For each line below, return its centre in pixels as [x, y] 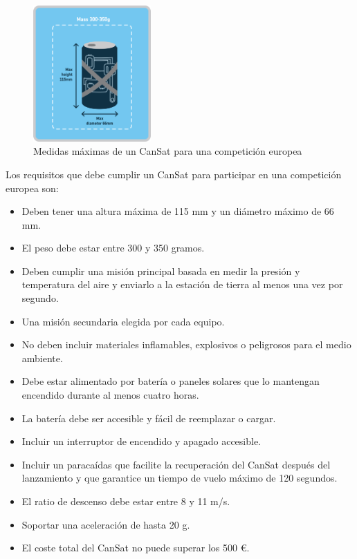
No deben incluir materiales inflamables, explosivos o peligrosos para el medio [186, 344]
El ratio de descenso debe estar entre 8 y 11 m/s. [126, 501]
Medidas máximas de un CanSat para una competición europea [168, 151]
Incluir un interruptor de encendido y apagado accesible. [141, 441]
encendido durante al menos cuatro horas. [110, 395]
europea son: [32, 188]
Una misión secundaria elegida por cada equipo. [123, 321]
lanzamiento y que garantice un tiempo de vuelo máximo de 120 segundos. [180, 478]
